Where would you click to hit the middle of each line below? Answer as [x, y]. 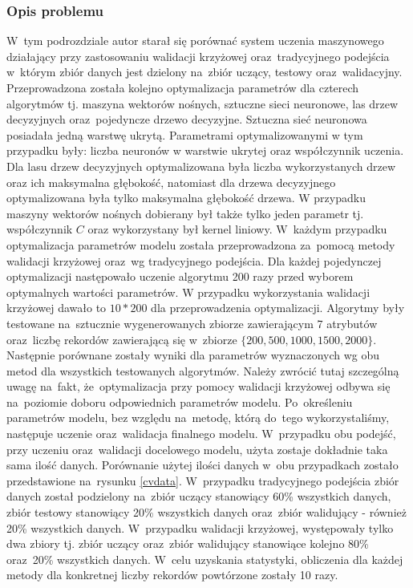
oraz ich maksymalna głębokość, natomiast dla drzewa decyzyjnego [171, 182]
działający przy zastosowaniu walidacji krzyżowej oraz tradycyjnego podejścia [198, 56]
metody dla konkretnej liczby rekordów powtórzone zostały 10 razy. [172, 575]
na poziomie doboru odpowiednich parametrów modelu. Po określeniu [180, 401]
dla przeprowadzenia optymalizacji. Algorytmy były [278, 308]
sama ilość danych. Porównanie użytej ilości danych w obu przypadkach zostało [202, 465]
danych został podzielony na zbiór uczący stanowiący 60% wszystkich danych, [199, 496]
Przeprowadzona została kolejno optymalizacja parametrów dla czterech [183, 87]
